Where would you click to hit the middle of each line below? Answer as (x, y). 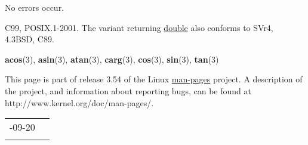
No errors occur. (35, 7)
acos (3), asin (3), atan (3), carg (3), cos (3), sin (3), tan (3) (112, 59)
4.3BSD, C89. (30, 39)
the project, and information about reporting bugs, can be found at (128, 90)
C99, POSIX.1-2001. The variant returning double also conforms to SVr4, (139, 27)
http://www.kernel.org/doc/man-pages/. (79, 102)
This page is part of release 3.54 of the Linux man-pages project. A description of (154, 79)
